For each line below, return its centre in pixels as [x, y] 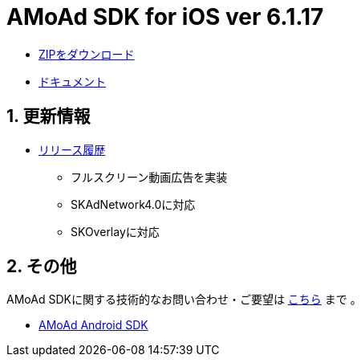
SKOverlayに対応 [115, 231]
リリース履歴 [72, 149]
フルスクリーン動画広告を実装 [149, 177]
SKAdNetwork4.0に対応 [133, 204]
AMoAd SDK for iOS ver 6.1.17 [165, 17]
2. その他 [42, 267]
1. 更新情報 [49, 116]
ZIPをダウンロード [87, 54]
